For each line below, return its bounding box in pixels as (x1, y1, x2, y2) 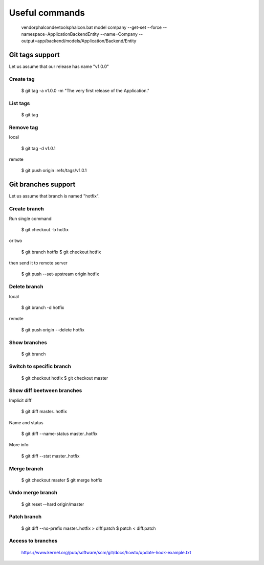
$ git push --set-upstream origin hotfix (21, 271, 99, 277)
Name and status (9, 419, 44, 425)
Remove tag (9, 124, 38, 130)
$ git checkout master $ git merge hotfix (21, 477, 103, 483)
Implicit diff (9, 397, 32, 403)
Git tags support (9, 51, 60, 59)
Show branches (9, 339, 47, 346)
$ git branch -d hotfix (21, 304, 65, 310)
